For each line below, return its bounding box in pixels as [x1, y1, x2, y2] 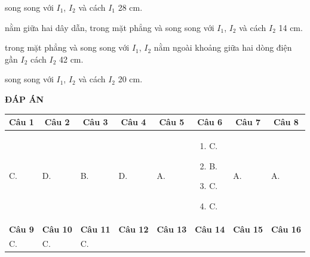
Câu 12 [118, 222, 149, 235]
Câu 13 [156, 222, 187, 235]
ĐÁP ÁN [5, 92, 44, 105]
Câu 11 [80, 222, 111, 235]
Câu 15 [233, 222, 263, 235]
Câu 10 [42, 222, 72, 235]
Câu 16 [271, 222, 301, 235]
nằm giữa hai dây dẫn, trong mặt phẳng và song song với [5, 21, 214, 33]
